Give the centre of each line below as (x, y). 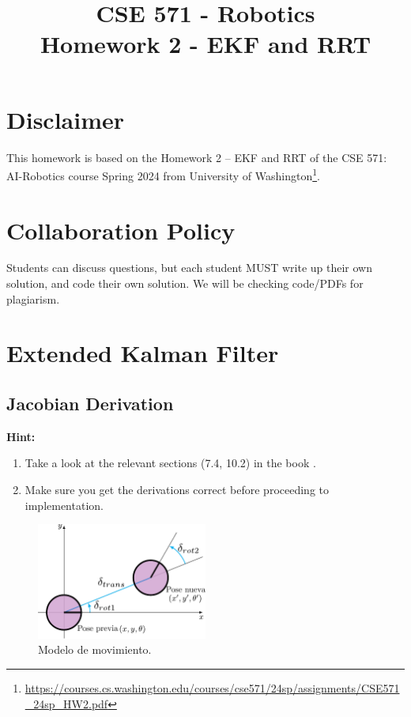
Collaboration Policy (121, 230)
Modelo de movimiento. (95, 649)
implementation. (64, 505)
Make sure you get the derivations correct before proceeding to (177, 490)
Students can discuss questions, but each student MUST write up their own (190, 268)
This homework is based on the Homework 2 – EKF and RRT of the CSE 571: (197, 157)
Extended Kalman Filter (143, 353)
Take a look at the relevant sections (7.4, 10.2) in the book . (170, 463)
